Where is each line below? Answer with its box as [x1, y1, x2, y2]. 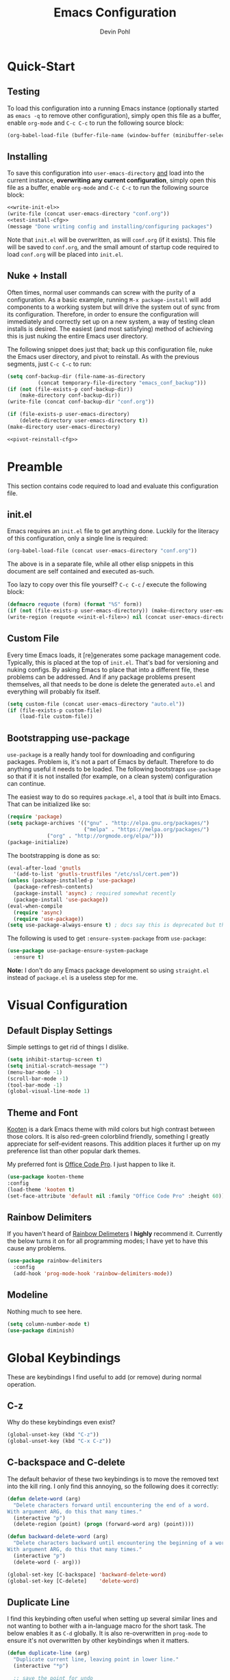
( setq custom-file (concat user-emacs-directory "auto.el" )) [7, 700, 186, 707]
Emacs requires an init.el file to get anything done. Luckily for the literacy [7, 527, 219, 535]
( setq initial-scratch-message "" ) [7, 1062, 109, 1070]
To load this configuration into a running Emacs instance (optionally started [7, 104, 219, 112]
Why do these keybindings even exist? [7, 1418, 116, 1426]
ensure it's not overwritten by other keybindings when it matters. [7, 1636, 190, 1645]
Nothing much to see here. [7, 1307, 82, 1315]
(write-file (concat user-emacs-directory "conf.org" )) [7, 210, 170, 217]
